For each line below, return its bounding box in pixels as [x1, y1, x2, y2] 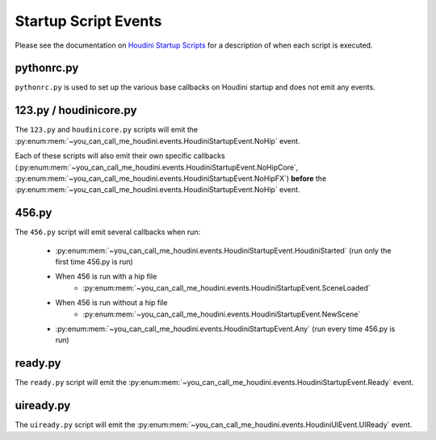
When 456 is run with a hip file [55, 271, 157, 282]
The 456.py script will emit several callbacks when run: [15, 227, 201, 237]
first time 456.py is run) [55, 257, 133, 266]
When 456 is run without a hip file [55, 298, 168, 308]
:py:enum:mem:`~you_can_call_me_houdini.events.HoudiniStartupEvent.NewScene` [82, 309, 361, 319]
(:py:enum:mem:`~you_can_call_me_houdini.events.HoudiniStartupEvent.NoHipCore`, [15, 162, 299, 172]
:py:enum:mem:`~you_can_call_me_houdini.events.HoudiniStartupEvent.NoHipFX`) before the [15, 174, 327, 183]
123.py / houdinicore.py [15, 103, 137, 117]
